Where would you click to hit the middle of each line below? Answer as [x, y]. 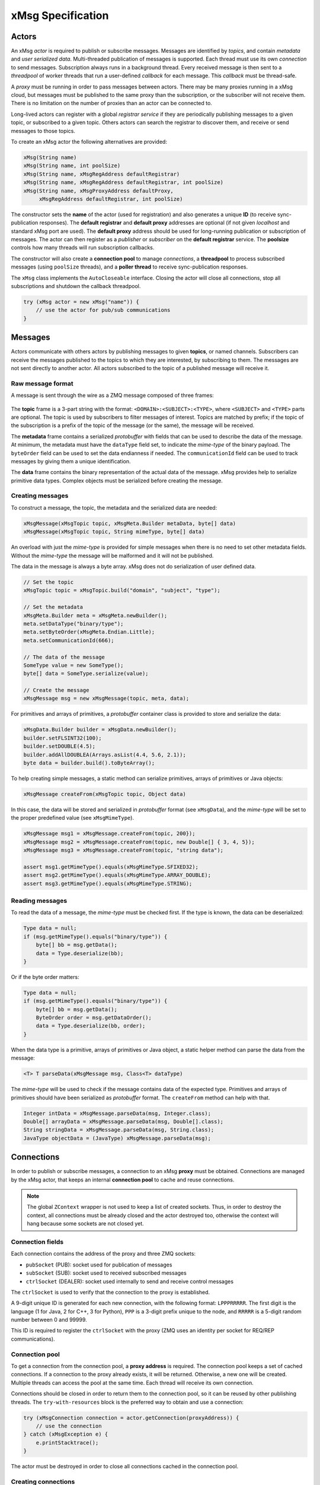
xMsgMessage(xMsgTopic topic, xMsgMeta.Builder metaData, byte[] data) [130, 523]
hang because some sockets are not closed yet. [86, 1224]
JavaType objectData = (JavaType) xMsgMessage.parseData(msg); [117, 1138]
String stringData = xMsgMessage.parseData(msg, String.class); [119, 1130]
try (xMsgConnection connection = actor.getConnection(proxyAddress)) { [131, 1418]
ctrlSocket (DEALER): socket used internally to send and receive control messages [130, 1281]
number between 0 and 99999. [49, 1320]
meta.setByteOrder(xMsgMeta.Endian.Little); [89, 632]
